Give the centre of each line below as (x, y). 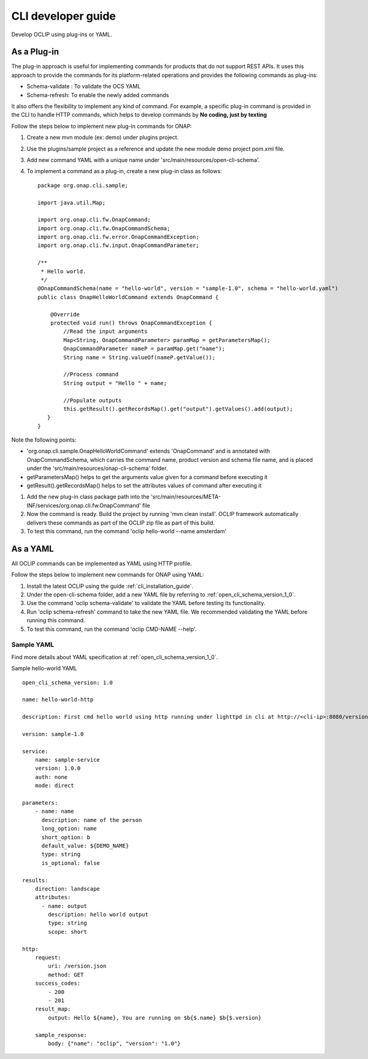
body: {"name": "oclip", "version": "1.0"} (114, 1043)
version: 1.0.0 (58, 768)
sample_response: (61, 1035)
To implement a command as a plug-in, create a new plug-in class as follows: (124, 171)
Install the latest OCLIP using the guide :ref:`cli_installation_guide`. (110, 586)
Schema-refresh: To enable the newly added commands (98, 95)
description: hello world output (98, 915)
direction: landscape (67, 889)
